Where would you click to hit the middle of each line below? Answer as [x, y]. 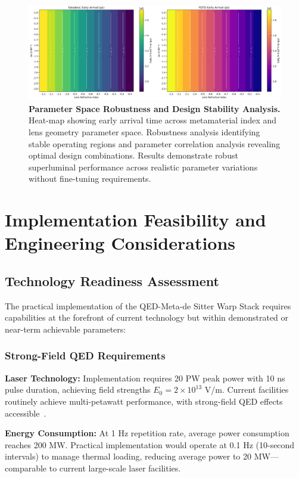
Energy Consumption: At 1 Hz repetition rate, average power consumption [147, 433]
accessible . [26, 413]
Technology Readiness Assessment [112, 280]
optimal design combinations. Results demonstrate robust [133, 155]
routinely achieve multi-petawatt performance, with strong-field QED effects [144, 401]
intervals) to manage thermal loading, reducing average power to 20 [128, 456]
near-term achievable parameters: [66, 329]
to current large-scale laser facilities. [115, 468]
